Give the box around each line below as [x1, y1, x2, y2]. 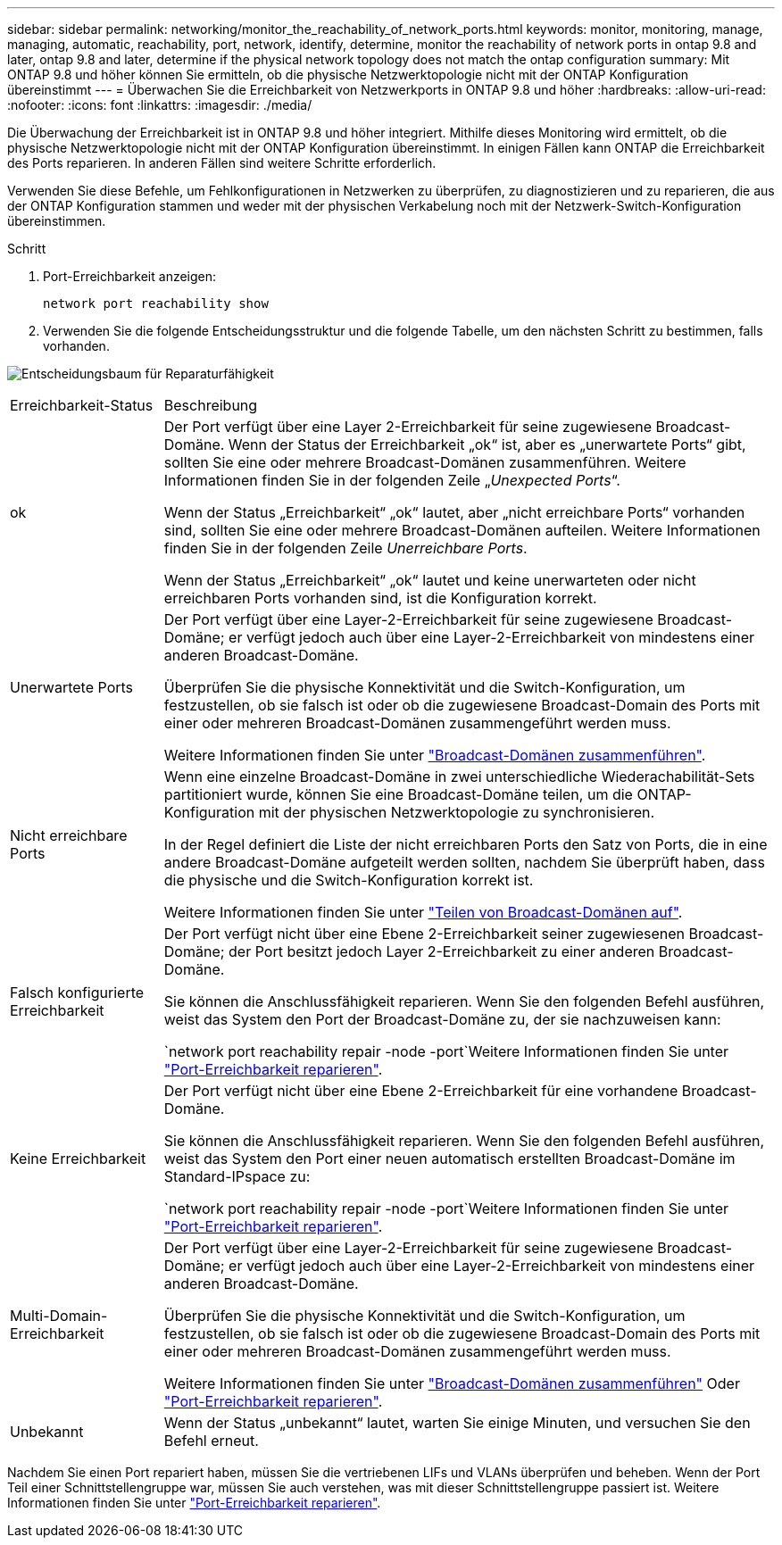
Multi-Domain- [10, 1307, 108, 1325]
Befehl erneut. [163, 1432, 259, 1449]
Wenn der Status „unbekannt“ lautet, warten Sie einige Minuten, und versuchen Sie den [163, 1414, 751, 1432]
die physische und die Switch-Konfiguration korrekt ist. [163, 871, 534, 889]
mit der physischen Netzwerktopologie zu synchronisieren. [258, 803, 655, 821]
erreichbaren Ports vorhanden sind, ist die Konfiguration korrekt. [163, 589, 597, 607]
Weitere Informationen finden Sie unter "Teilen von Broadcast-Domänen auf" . [163, 903, 683, 921]
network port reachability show [43, 296, 269, 311]
